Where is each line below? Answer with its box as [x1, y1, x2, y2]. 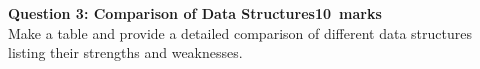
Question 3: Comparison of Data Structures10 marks [8, 3, 382, 23]
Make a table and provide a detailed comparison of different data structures [8, 22, 472, 43]
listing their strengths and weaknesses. [8, 42, 243, 63]
